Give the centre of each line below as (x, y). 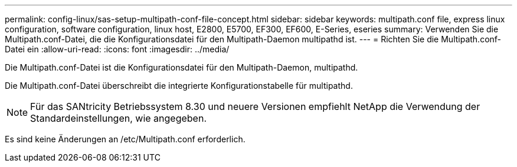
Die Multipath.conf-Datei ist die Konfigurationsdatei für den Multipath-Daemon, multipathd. (181, 67)
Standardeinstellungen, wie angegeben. (118, 118)
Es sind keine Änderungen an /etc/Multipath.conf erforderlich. (125, 139)
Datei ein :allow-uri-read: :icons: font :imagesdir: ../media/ (117, 49)
